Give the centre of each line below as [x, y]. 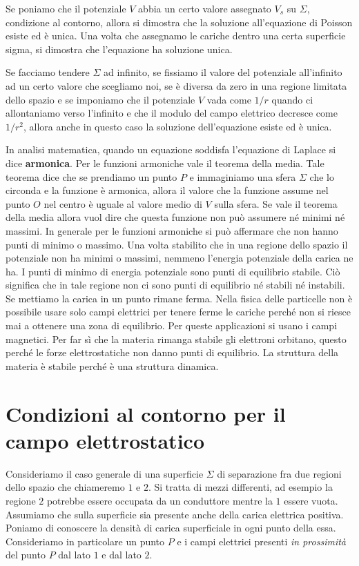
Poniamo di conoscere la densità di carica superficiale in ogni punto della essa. [171, 528]
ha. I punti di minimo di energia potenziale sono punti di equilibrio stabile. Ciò [173, 271]
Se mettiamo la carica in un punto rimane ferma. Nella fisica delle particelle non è [179, 298]
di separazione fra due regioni [279, 473]
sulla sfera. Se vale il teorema [276, 203]
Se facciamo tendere [48, 72]
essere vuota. [311, 500]
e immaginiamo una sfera [243, 176]
